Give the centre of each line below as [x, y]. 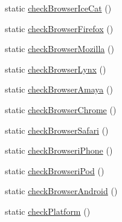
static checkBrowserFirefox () [59, 28]
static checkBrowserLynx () [56, 69]
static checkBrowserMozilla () [59, 49]
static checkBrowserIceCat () [58, 8]
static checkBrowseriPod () [55, 170]
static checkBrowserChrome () [61, 109]
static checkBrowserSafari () [57, 130]
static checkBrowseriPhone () [59, 150]
